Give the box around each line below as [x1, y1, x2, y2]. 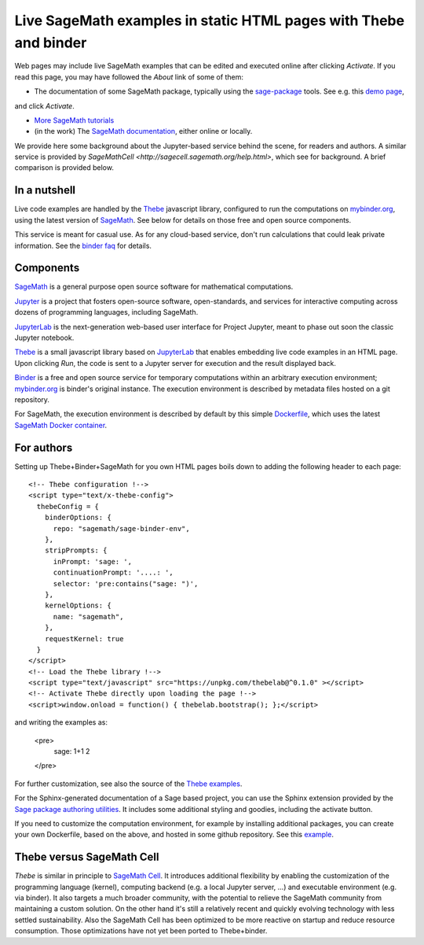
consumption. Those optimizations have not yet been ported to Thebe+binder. [14, 926, 268, 936]
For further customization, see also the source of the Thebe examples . [14, 779, 243, 788]
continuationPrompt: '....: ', [53, 568, 174, 578]
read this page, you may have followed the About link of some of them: [14, 72, 243, 82]
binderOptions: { [44, 513, 111, 522]
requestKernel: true [44, 634, 124, 643]
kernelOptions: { [44, 601, 111, 610]
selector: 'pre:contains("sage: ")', [53, 579, 199, 588]
